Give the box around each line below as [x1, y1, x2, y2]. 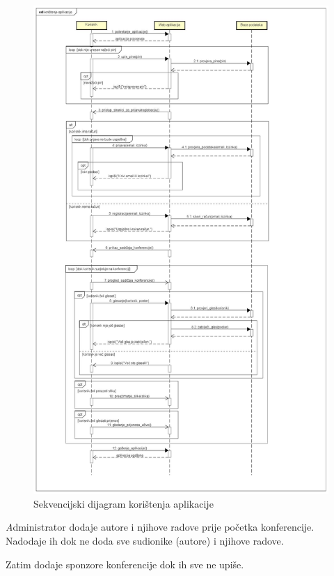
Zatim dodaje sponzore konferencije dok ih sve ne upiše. [6, 556, 244, 571]
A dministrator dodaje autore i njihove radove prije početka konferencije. [6, 520, 315, 534]
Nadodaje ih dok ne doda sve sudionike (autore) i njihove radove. [6, 533, 284, 548]
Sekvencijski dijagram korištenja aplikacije [33, 496, 214, 510]
